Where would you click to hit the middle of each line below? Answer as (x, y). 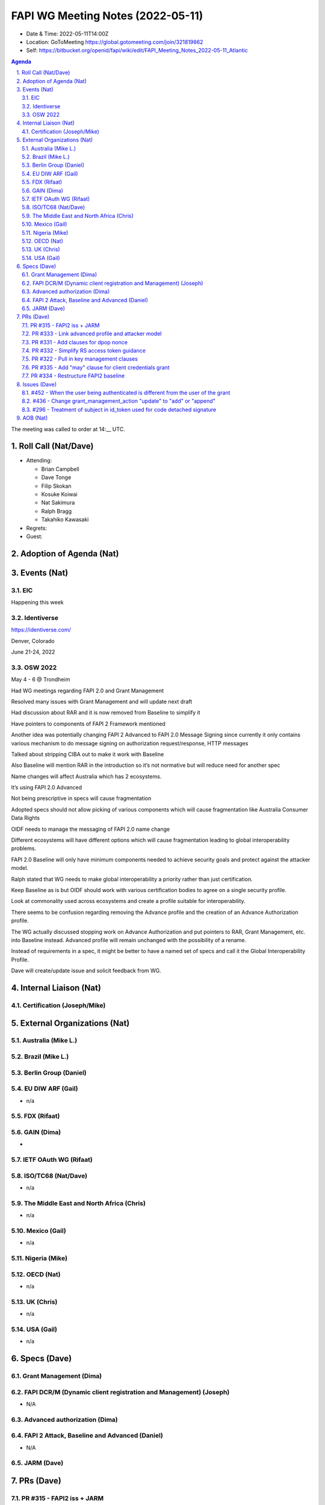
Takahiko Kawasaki (65, 520)
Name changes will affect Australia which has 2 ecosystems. (86, 776)
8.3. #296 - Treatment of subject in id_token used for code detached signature (119, 409)
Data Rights (26, 818)
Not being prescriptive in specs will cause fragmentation (81, 798)
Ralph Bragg (57, 511)
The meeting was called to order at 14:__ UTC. (68, 429)
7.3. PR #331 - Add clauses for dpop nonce (75, 342)
